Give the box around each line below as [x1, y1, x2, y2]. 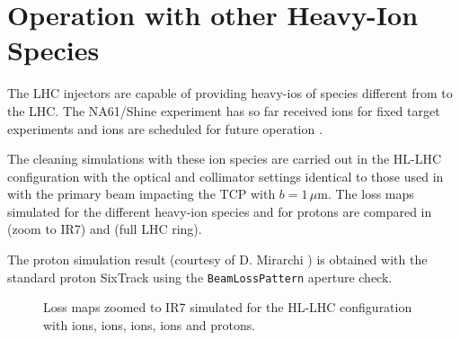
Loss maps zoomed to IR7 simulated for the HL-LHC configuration [43, 298, 412, 317]
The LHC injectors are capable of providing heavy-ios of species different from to [7, 84, 453, 103]
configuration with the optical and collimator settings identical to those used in [7, 166, 444, 185]
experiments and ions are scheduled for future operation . [7, 119, 323, 138]
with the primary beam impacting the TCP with [7, 184, 276, 203]
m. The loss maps [317, 184, 414, 203]
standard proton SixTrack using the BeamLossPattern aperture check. [7, 267, 393, 286]
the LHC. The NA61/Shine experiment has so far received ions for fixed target [7, 101, 440, 120]
